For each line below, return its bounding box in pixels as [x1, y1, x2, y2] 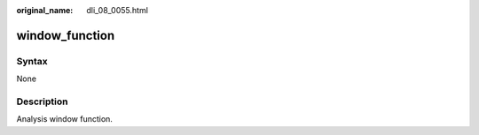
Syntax [16, 55, 48, 67]
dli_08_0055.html [86, 5, 148, 15]
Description [16, 95, 68, 108]
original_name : [16, 5, 74, 15]
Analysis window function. [16, 114, 113, 124]
